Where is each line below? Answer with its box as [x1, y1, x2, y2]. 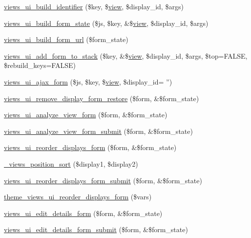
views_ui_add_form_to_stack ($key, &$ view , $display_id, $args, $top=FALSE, [4, 50, 248, 61]
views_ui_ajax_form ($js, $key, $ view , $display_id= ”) [4, 76, 172, 87]
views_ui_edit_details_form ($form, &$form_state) [4, 208, 163, 218]
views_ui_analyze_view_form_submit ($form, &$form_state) [4, 126, 193, 136]
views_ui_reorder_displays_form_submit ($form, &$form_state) [4, 175, 202, 185]
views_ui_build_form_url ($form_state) [4, 34, 128, 44]
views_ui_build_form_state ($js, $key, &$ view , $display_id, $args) [4, 18, 209, 28]
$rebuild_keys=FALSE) [4, 60, 76, 70]
